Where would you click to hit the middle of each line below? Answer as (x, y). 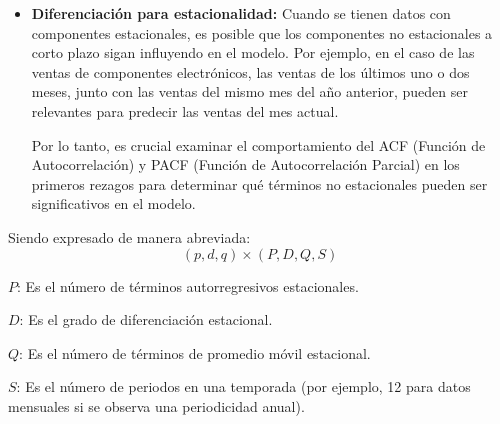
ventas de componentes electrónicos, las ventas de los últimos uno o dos (250, 71)
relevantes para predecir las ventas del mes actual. (185, 110)
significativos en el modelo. (113, 203)
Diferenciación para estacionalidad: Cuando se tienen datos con (241, 13)
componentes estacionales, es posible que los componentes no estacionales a (262, 32)
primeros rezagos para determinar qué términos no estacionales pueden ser (259, 183)
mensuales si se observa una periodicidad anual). (156, 405)
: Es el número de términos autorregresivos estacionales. (188, 285)
